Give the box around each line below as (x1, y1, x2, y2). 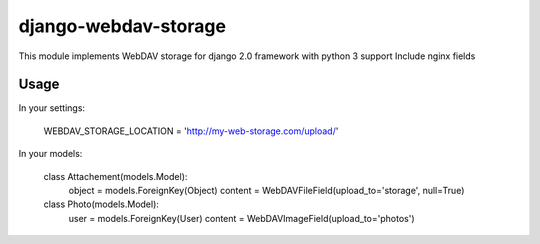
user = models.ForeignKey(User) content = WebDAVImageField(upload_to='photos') (68, 212, 415, 224)
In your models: (18, 148, 83, 160)
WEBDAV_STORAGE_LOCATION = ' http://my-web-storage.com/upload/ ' (43, 125, 339, 137)
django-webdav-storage (18, 15, 227, 37)
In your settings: (18, 102, 85, 114)
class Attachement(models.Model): (43, 170, 188, 182)
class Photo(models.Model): (43, 198, 160, 210)
